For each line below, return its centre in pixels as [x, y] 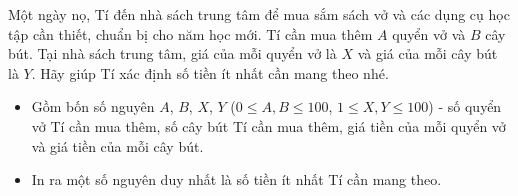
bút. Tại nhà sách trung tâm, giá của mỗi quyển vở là [172, 53]
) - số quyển [465, 106]
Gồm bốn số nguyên [93, 106]
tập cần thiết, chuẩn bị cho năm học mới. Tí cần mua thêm [190, 33]
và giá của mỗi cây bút [427, 53]
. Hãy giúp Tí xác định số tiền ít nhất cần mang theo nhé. [210, 72]
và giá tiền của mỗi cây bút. [117, 145]
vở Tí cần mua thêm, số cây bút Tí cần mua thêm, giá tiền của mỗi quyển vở [268, 125]
